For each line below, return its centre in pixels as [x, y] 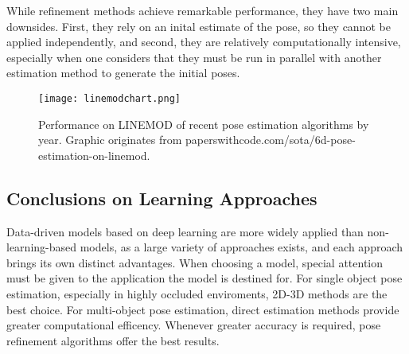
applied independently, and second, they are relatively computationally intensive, [204, 42]
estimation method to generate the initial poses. [123, 73]
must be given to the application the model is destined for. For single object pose [204, 278]
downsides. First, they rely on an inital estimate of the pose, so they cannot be [199, 26]
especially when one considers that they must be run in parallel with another [194, 57]
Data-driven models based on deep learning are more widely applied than [185, 231]
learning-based [42, 247]
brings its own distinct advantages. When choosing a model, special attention [195, 262]
